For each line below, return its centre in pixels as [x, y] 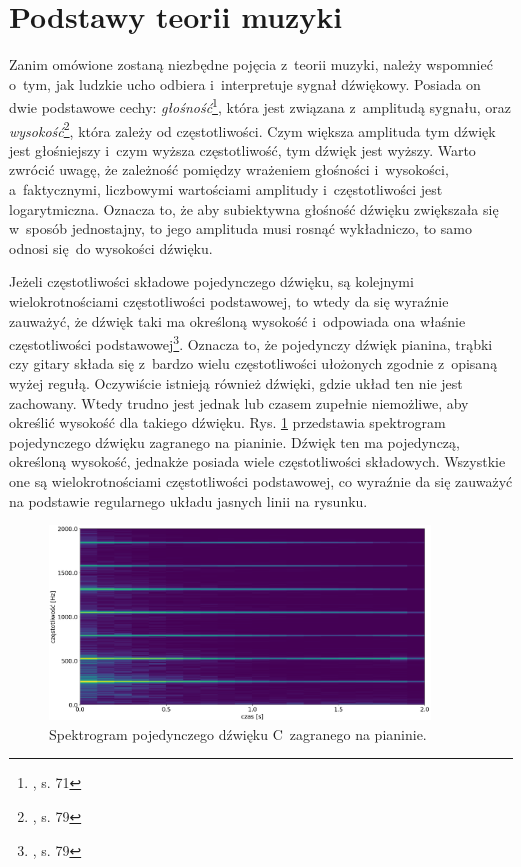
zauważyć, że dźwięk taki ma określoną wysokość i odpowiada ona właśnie [237, 320]
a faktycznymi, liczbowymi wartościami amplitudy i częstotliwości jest [226, 189]
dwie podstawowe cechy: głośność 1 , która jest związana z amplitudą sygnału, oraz [260, 105]
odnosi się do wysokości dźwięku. [111, 247]
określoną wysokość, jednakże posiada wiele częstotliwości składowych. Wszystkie [257, 461]
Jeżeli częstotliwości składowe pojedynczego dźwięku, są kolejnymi [211, 281]
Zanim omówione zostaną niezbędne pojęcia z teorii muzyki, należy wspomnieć [251, 64]
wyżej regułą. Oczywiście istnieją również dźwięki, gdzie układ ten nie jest [236, 383]
